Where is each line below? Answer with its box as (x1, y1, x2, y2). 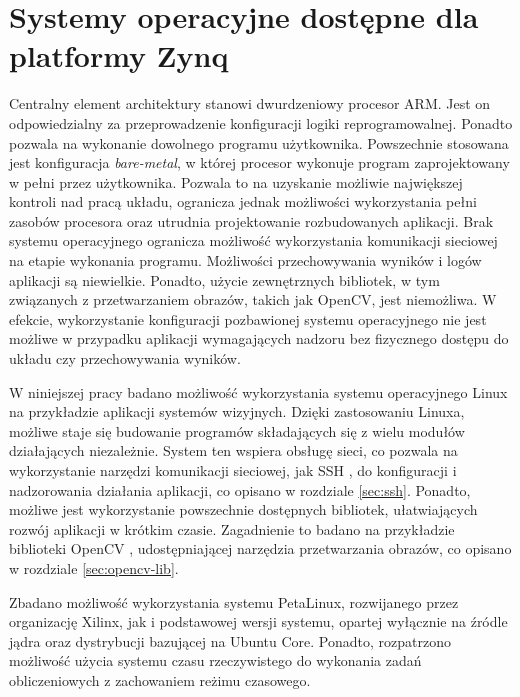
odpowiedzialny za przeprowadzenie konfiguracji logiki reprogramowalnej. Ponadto (9, 112, 513, 133)
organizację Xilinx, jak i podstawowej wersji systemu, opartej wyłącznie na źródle (9, 611, 508, 632)
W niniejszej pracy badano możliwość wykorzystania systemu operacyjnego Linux (9, 381, 508, 402)
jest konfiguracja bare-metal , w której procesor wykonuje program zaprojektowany (9, 152, 510, 173)
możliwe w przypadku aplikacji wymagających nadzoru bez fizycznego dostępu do (9, 328, 509, 349)
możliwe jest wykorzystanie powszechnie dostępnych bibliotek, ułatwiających (9, 499, 478, 520)
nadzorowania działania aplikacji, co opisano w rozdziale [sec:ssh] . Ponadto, (9, 479, 471, 500)
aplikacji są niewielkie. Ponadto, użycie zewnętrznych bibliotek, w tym (9, 269, 440, 290)
